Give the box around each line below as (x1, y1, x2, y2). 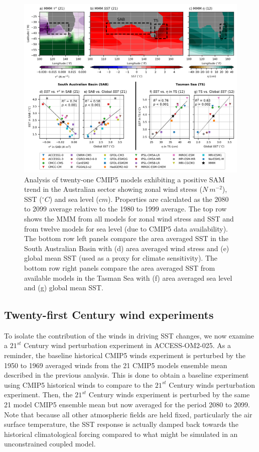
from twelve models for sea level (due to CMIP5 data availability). (24, 223, 228, 234)
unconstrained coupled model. (4, 438, 96, 449)
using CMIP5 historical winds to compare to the (4, 379, 153, 390)
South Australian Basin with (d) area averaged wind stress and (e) (24, 243, 229, 253)
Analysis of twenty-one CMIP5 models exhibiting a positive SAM (24, 174, 225, 184)
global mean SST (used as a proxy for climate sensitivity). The (24, 253, 217, 263)
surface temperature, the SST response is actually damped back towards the (4, 419, 238, 429)
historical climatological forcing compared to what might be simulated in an (4, 428, 238, 439)
